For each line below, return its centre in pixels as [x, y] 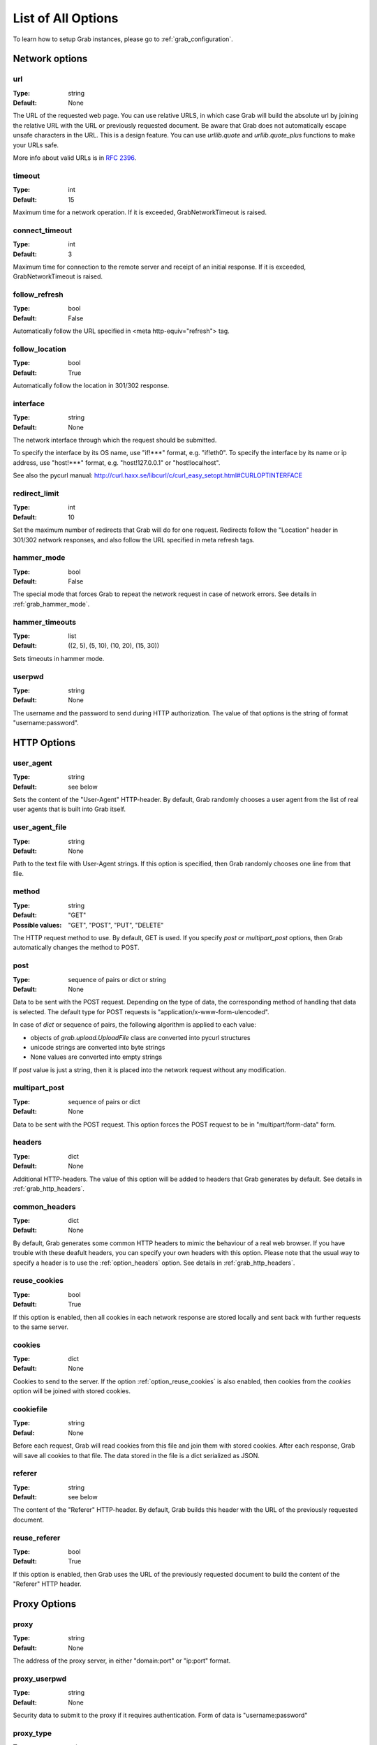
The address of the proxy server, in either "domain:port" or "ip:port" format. [122, 1661]
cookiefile [30, 1409]
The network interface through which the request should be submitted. [115, 440]
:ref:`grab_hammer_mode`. [51, 604]
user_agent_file [40, 827]
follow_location [39, 349]
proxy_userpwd [40, 1679]
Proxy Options [45, 1604]
